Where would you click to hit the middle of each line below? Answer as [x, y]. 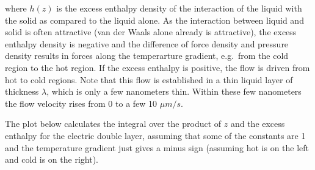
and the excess [258, 124]
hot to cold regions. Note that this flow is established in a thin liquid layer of [149, 79]
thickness [22, 91]
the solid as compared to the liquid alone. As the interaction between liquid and [154, 20]
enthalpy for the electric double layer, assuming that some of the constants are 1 [155, 135]
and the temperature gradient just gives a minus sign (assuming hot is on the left [157, 147]
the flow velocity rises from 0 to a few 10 [81, 103]
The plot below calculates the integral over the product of [113, 124]
